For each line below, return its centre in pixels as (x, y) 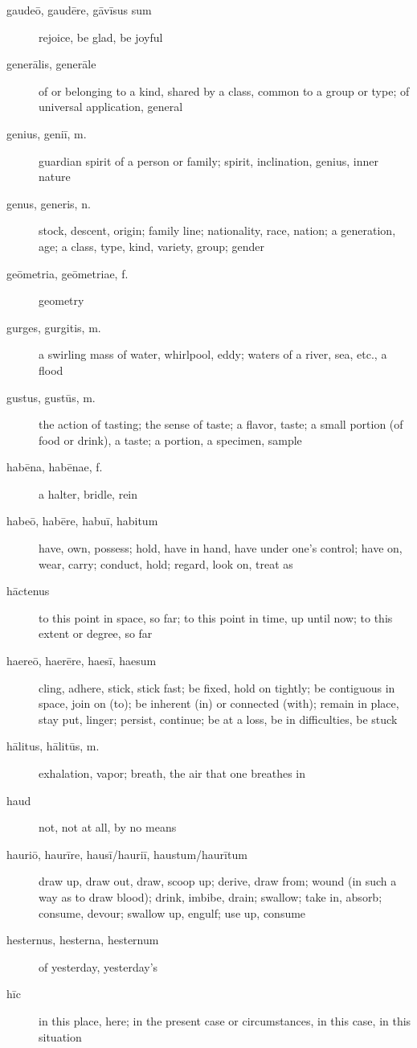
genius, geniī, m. (47, 133)
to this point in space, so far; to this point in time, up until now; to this (216, 617)
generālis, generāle (51, 64)
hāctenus (28, 591)
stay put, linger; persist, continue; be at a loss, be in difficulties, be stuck (218, 719)
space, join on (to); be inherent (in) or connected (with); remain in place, (219, 703)
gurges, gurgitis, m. (54, 327)
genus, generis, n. (49, 203)
